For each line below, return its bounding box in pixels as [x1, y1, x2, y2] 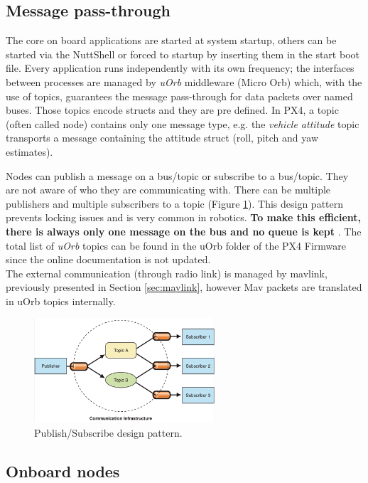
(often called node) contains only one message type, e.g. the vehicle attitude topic [6, 116, 359, 131]
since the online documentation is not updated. [6, 252, 211, 267]
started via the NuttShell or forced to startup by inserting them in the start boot [6, 46, 359, 61]
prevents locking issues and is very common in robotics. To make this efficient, [6, 210, 362, 225]
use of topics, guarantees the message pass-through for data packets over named [6, 88, 353, 103]
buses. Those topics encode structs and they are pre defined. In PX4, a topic [6, 102, 339, 117]
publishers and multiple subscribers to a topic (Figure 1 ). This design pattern [6, 196, 344, 211]
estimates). [6, 144, 53, 159]
